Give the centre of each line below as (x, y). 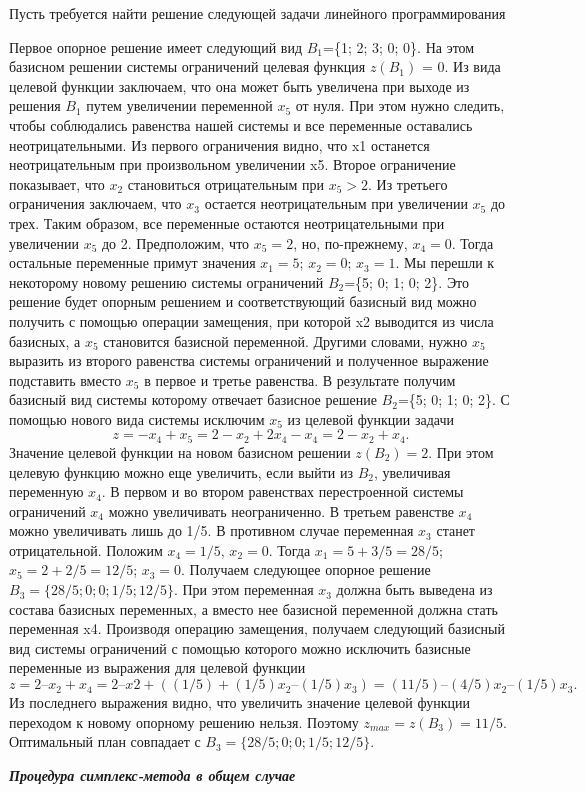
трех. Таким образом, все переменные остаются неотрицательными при (227, 222)
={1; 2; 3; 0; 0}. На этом (399, 46)
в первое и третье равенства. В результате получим (300, 379)
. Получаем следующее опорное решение (306, 569)
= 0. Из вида (461, 66)
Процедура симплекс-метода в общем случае (152, 774)
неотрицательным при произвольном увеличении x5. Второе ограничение (232, 164)
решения (35, 105)
